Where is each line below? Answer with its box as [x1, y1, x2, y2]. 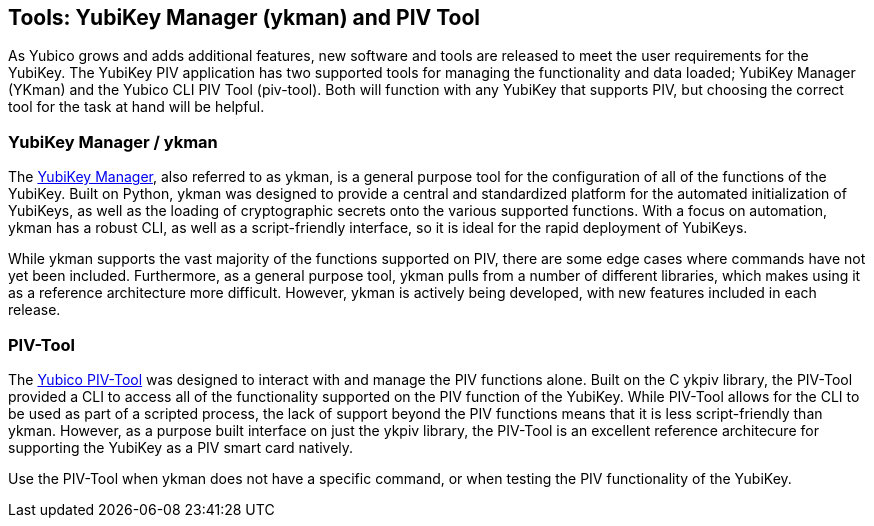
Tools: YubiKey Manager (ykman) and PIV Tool [8, 5, 481, 30]
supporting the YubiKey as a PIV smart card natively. [8, 438, 354, 456]
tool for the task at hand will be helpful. [8, 98, 265, 116]
